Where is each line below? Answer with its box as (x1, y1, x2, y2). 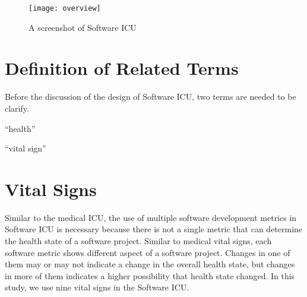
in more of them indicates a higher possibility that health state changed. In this (5, 269, 295, 282)
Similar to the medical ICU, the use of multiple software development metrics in (5, 211, 297, 223)
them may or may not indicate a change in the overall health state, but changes (5, 258, 295, 270)
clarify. (5, 102, 29, 114)
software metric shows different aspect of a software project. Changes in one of (5, 246, 290, 258)
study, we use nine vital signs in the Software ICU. (5, 281, 189, 293)
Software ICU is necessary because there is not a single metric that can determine (5, 223, 303, 235)
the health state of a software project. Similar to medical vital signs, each (5, 235, 272, 247)
